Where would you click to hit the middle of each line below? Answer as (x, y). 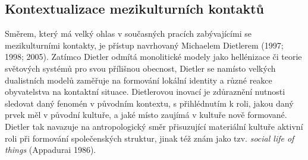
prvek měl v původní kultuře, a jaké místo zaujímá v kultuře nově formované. (146, 115)
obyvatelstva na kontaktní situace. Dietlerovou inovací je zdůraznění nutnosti (145, 92)
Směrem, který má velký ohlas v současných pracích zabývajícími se (128, 33)
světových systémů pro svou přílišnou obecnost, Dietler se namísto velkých (140, 68)
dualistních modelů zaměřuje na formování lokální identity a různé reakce (139, 80)
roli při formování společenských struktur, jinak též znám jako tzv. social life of (150, 138)
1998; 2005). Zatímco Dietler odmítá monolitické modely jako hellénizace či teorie (153, 57)
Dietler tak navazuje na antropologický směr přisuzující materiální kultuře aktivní (154, 126)
